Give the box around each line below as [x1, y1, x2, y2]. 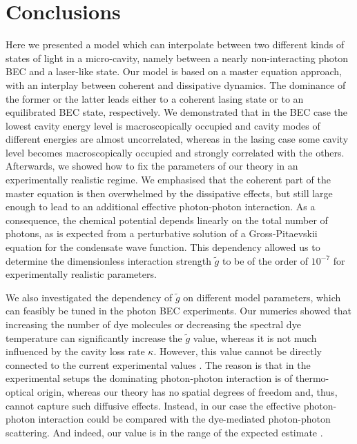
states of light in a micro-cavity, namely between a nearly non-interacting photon [6, 50, 349, 65]
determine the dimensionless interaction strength [6, 253, 211, 268]
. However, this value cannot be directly [153, 344, 322, 359]
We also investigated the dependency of [6, 290, 173, 304]
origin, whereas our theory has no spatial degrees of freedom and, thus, [37, 384, 338, 398]
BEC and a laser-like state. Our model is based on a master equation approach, [6, 64, 342, 79]
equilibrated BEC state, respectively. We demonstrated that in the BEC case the [6, 105, 348, 119]
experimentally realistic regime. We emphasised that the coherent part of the [6, 172, 331, 187]
